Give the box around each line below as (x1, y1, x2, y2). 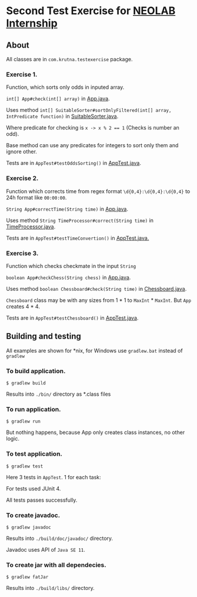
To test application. (6, 450, 63, 458)
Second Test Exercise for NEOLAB (6, 4, 176, 18)
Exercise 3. (6, 249, 39, 257)
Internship (6, 16, 58, 30)
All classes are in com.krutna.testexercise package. (6, 56, 133, 62)
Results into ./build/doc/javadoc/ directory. (6, 535, 113, 542)
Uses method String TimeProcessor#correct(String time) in (6, 217, 154, 224)
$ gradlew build (6, 380, 46, 386)
